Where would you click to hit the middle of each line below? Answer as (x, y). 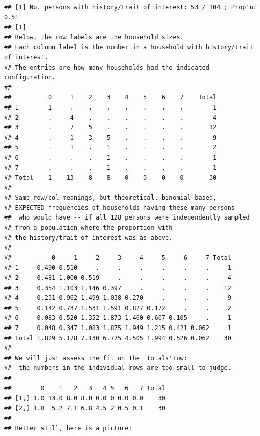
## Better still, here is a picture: (68, 428)
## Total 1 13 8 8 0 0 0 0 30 (111, 178)
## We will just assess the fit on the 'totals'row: (96, 358)
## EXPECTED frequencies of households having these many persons (120, 208)
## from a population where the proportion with (89, 228)
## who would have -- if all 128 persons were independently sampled (127, 218)
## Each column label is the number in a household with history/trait (129, 47)
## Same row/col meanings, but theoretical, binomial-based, (111, 198)
